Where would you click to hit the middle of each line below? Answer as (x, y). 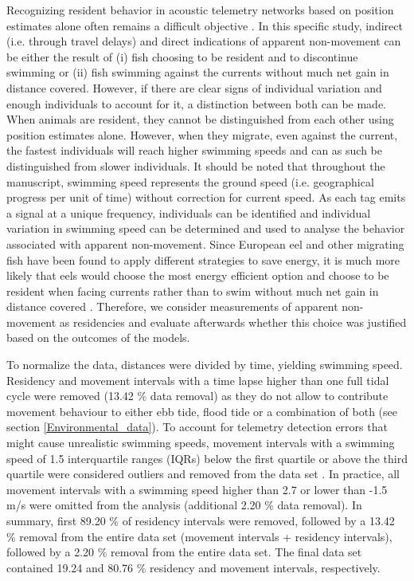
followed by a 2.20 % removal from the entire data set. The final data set (184, 552)
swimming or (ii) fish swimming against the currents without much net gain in (198, 72)
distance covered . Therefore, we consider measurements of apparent (172, 306)
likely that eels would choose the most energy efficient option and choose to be (198, 275)
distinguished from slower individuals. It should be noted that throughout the (196, 165)
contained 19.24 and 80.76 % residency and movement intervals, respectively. (193, 567)
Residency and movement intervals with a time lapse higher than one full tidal (198, 380)
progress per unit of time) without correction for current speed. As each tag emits (206, 197)
